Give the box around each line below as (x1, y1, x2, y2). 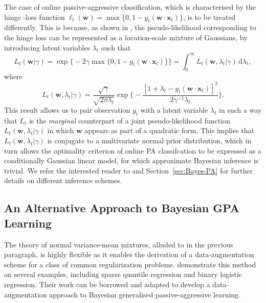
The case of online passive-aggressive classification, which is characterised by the (4, 2, 256, 12)
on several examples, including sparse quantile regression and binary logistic (4, 269, 242, 280)
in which (47, 125, 74, 136)
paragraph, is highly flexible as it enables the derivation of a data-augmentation (4, 249, 254, 260)
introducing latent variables (4, 42, 91, 53)
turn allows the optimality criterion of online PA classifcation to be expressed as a (4, 145, 261, 156)
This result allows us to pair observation (4, 104, 130, 115)
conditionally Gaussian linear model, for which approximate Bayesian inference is (4, 155, 259, 166)
